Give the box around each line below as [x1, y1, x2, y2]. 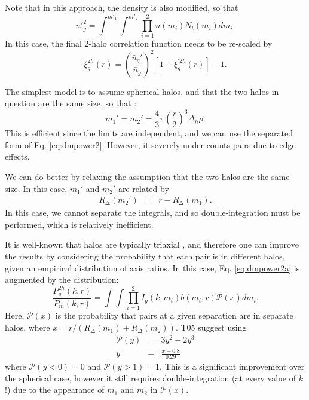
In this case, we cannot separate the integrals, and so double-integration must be [5, 206, 301, 219]
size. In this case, [5, 182, 68, 194]
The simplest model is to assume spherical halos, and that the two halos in [5, 85, 279, 97]
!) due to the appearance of [5, 383, 105, 396]
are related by [118, 182, 169, 194]
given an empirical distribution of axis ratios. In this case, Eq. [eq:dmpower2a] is [5, 261, 300, 274]
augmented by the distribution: [5, 273, 119, 286]
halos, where [5, 321, 50, 334]
